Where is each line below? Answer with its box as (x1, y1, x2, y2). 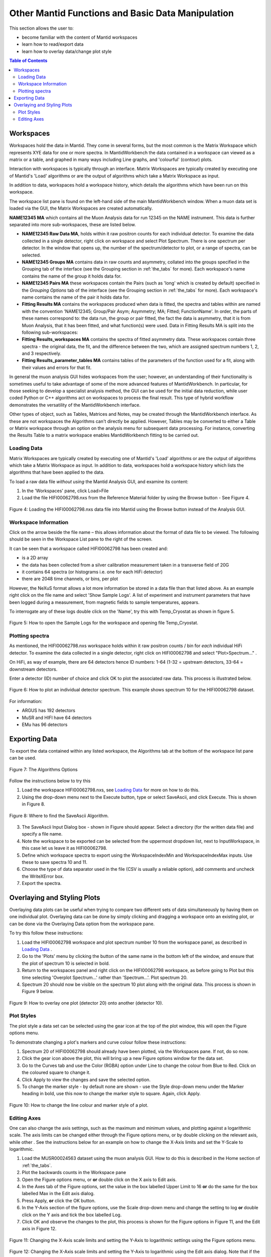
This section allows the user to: (9, 25, 74, 31)
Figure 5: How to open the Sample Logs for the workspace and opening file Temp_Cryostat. (9, 620, 198, 626)
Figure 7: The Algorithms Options (9, 766, 78, 772)
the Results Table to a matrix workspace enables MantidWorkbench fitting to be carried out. (9, 432, 199, 438)
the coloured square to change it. (22, 1069, 91, 1075)
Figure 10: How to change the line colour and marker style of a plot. (9, 1102, 149, 1108)
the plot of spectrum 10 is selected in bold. (22, 960, 110, 966)
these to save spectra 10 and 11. (22, 859, 88, 865)
